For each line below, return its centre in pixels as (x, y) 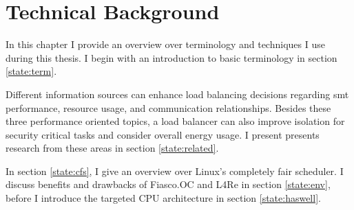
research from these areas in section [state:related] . (112, 148)
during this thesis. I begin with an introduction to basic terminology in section (171, 57)
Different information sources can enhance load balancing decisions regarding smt (177, 94)
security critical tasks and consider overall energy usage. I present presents (163, 134)
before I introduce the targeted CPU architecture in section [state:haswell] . (163, 198)
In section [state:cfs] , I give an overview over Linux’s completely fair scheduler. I (175, 171)
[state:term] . (31, 71)
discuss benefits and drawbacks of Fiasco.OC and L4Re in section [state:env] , (168, 184)
